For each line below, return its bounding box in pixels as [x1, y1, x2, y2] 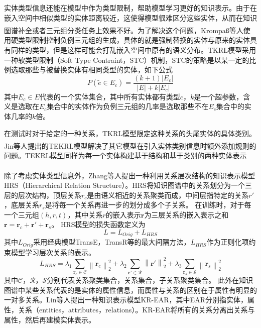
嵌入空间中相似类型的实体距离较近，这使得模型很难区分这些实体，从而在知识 [4, 12, 257, 23]
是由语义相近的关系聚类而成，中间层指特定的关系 [87, 189, 249, 200]
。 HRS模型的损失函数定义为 [51, 219, 146, 230]
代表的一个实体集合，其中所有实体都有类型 [39, 91, 180, 101]
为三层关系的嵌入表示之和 [144, 209, 229, 220]
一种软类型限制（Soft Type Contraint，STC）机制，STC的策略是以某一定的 [4, 54, 249, 65]
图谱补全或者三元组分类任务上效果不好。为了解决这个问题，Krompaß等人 [4, 25, 243, 35]
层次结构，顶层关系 [18, 189, 81, 200]
